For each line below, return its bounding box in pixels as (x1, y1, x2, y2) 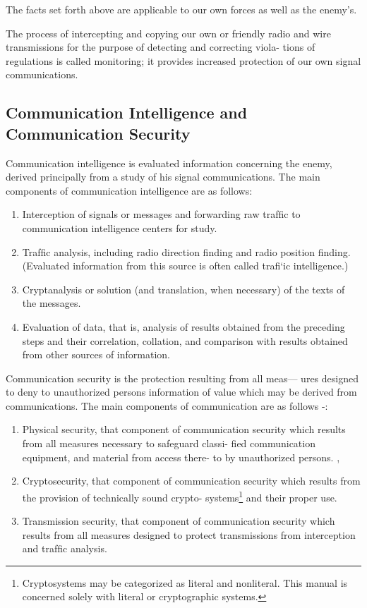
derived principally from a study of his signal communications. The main (6, 169, 320, 184)
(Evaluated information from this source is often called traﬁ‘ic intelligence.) (22, 258, 349, 273)
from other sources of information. (22, 347, 170, 362)
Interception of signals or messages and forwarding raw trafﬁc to (22, 207, 301, 221)
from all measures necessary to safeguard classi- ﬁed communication (22, 436, 315, 451)
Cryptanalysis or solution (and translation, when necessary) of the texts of (22, 281, 345, 296)
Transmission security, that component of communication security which (22, 513, 335, 528)
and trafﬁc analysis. (22, 541, 107, 556)
